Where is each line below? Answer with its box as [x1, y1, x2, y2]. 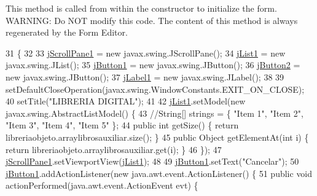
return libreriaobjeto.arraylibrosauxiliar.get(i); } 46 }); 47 [6, 143, 222, 155]
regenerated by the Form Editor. [6, 26, 128, 39]
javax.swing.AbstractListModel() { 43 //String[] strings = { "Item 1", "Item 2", [6, 106, 303, 119]
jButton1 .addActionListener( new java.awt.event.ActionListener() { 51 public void [6, 167, 313, 179]
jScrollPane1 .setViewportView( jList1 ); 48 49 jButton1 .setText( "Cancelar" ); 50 [6, 155, 299, 168]
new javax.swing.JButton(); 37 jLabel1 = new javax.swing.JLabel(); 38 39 [6, 70, 284, 83]
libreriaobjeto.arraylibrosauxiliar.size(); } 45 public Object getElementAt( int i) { [6, 130, 309, 143]
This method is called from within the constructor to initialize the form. [6, 2, 277, 14]
